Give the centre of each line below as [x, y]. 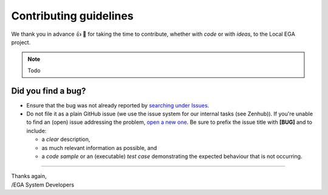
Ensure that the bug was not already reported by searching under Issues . [118, 105]
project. [21, 42]
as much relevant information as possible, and [99, 148]
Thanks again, [29, 176]
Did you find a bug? [49, 91]
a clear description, [66, 139]
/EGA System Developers [43, 185]
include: [36, 131]
